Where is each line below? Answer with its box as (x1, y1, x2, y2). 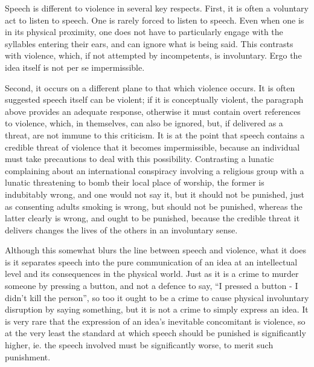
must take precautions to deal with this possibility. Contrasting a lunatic (5, 152, 274, 165)
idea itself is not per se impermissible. (5, 60, 145, 73)
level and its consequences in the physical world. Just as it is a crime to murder (5, 267, 299, 280)
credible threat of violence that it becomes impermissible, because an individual (5, 140, 300, 153)
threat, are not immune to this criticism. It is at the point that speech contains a (5, 128, 305, 141)
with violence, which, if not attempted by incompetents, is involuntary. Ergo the (5, 49, 302, 62)
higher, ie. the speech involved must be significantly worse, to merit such (5, 339, 274, 351)
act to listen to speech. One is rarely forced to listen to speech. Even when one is (5, 13, 304, 26)
